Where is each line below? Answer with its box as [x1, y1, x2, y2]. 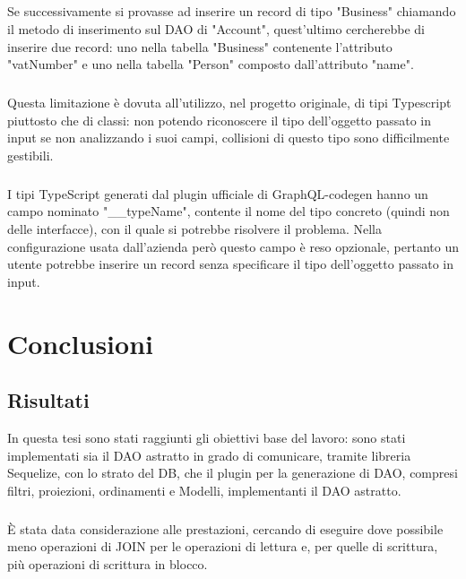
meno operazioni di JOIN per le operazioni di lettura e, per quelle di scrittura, [7, 537, 438, 556]
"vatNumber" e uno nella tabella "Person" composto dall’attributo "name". [7, 55, 414, 73]
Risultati [7, 386, 90, 414]
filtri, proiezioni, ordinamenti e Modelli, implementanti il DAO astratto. [7, 480, 401, 499]
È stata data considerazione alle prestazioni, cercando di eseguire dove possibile [7, 519, 444, 538]
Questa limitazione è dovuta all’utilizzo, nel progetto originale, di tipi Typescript [7, 93, 452, 112]
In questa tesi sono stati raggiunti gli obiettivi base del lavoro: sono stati [7, 428, 406, 447]
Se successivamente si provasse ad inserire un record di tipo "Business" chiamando [7, 2, 456, 21]
